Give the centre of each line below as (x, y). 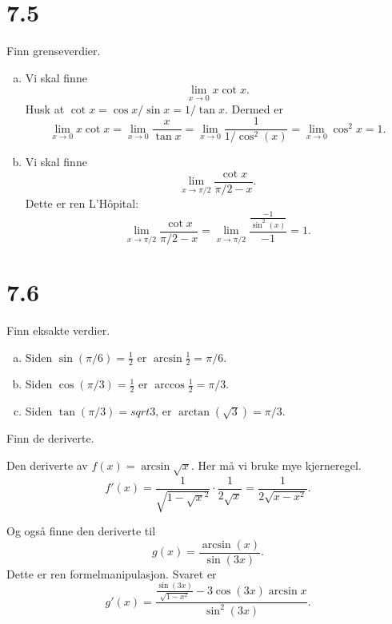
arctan (194, 413)
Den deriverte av (47, 465)
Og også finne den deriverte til (81, 531)
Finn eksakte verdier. (58, 330)
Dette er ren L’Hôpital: (82, 203)
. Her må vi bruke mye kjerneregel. (276, 465)
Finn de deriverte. (50, 438)
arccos (170, 386)
